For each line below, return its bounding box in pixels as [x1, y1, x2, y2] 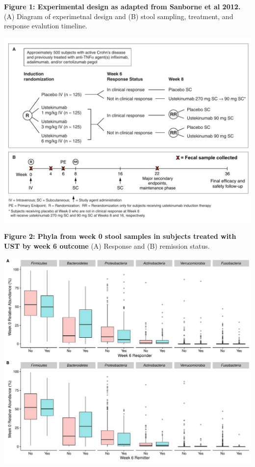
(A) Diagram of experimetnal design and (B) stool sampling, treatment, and [4, 11, 233, 21]
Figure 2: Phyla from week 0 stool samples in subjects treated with [4, 231, 236, 241]
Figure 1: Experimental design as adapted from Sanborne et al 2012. [4, 1, 241, 11]
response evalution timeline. [4, 21, 87, 31]
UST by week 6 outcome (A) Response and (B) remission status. [4, 240, 210, 251]
